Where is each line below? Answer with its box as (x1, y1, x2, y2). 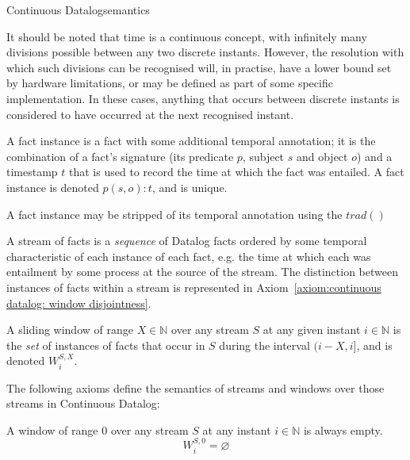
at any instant (202, 421, 271, 438)
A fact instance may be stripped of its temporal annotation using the (6, 205, 343, 222)
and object (296, 148, 348, 164)
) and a (357, 148, 393, 164)
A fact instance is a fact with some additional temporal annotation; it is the (6, 132, 376, 149)
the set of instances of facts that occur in (6, 336, 205, 353)
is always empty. (303, 421, 383, 438)
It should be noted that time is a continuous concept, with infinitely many (6, 28, 367, 44)
